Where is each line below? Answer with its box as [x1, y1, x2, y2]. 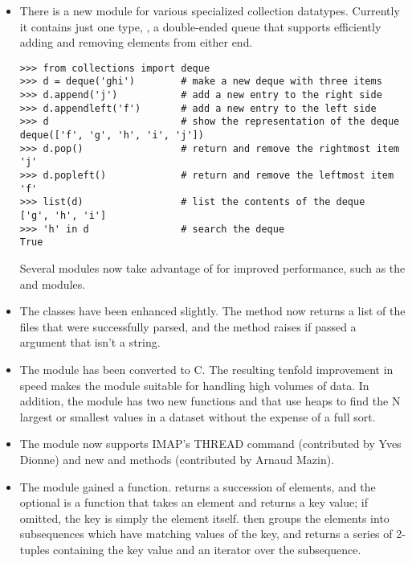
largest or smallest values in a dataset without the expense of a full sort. [19, 408, 376, 425]
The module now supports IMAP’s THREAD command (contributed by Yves [19, 435, 402, 452]
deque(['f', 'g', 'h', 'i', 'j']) [19, 129, 204, 142]
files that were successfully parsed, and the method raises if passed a [19, 318, 357, 335]
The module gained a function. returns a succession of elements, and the [19, 478, 376, 495]
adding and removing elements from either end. [19, 34, 253, 51]
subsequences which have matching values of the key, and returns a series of [19, 525, 393, 542]
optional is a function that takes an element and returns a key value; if [19, 494, 368, 511]
